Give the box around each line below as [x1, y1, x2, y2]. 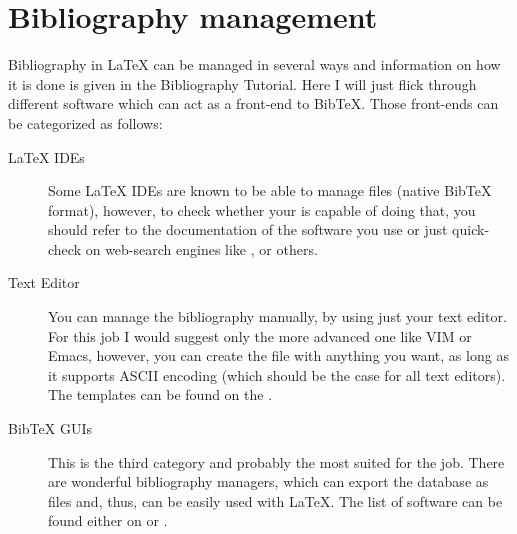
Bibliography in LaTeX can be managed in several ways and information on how [8, 54, 501, 75]
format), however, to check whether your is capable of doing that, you [48, 199, 476, 220]
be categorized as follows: [8, 112, 163, 133]
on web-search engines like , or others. [85, 238, 318, 259]
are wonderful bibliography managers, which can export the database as [48, 471, 489, 492]
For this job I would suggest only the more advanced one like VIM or [48, 325, 472, 346]
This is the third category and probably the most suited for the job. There [48, 451, 505, 472]
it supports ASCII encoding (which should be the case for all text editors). [48, 364, 506, 385]
